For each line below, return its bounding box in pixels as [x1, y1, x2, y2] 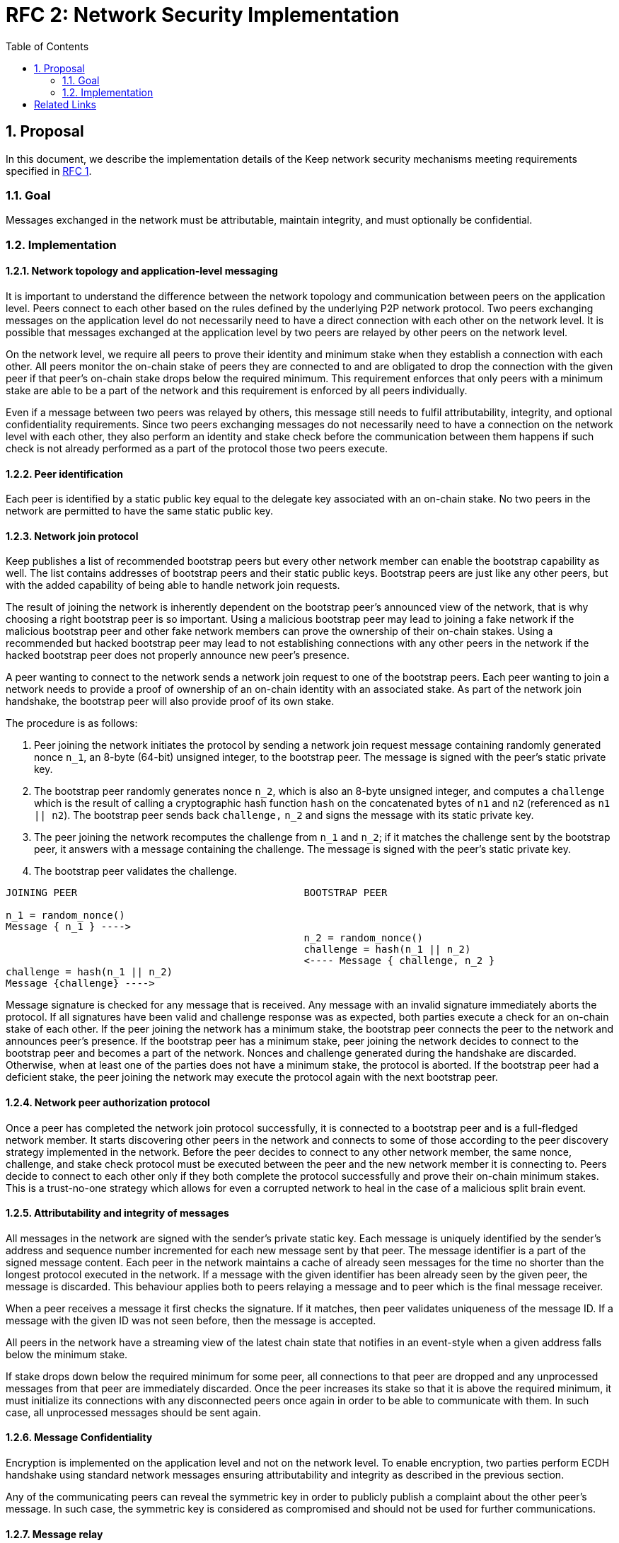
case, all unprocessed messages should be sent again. [6, 1406, 261, 1418]
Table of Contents [6, 40, 89, 52]
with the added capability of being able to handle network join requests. [6, 579, 340, 592]
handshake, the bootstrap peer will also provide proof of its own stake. [6, 695, 335, 708]
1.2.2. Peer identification [6, 467, 124, 480]
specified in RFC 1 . [6, 164, 92, 177]
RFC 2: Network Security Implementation [6, 3, 400, 27]
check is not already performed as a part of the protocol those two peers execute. [6, 442, 388, 454]
